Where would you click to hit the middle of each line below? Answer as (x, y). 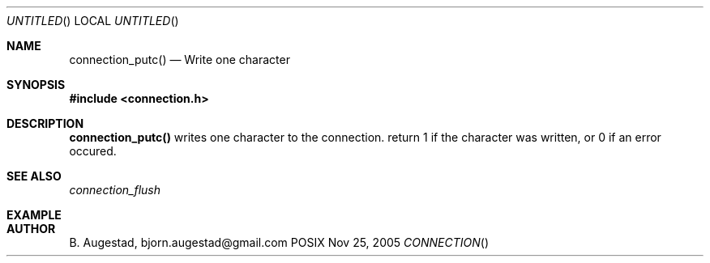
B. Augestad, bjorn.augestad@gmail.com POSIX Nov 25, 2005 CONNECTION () (279, 242)
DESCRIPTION (45, 123)
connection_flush (115, 190)
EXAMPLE (34, 215)
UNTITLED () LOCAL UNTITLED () (93, 21)
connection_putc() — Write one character (180, 59)
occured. (93, 151)
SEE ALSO (34, 176)
